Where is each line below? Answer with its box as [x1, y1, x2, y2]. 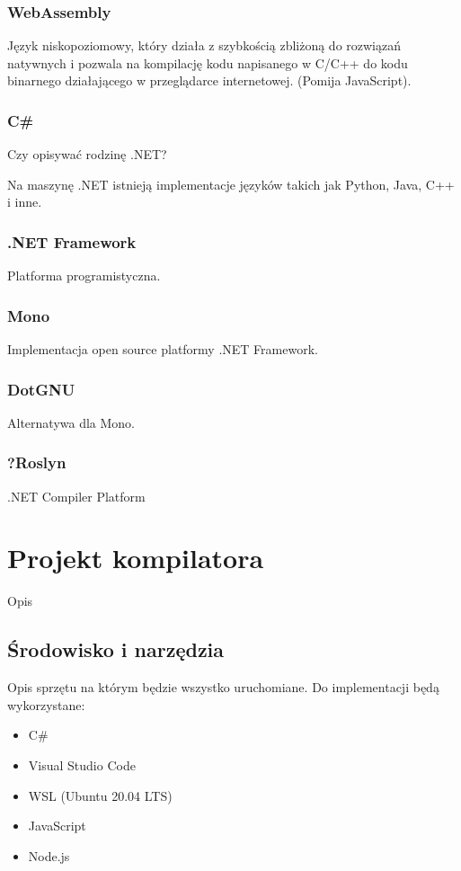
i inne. [7, 192, 42, 211]
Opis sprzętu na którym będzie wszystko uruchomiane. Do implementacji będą [7, 678, 439, 697]
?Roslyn [7, 451, 66, 474]
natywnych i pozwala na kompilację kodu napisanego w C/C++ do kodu [7, 53, 408, 72]
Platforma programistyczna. [7, 266, 161, 285]
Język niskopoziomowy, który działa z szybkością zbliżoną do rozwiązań [7, 36, 402, 55]
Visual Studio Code [28, 755, 136, 774]
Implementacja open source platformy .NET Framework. [7, 340, 318, 359]
